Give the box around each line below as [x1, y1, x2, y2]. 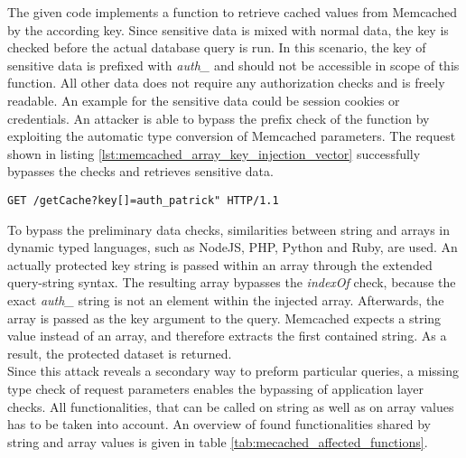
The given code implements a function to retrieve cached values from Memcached [7, 3, 457, 21]
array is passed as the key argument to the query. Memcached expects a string [7, 308, 442, 327]
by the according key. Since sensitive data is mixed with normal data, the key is [7, 20, 449, 39]
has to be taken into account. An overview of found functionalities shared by [7, 415, 431, 434]
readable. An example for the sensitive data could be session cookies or [7, 90, 400, 109]
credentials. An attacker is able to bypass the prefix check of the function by [7, 108, 430, 127]
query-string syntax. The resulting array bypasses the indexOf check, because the [7, 273, 456, 292]
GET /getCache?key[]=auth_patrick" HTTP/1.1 [7, 193, 279, 207]
